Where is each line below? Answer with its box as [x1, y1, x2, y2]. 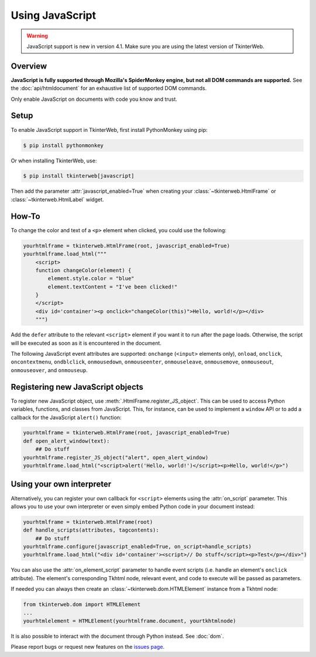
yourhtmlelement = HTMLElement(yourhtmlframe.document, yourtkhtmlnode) [23, 618, 236, 624]
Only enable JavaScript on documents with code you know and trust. [11, 96, 178, 103]
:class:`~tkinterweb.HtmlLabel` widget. [11, 196, 104, 203]
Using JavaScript [11, 9, 97, 22]
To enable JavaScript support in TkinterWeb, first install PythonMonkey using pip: [11, 126, 208, 133]
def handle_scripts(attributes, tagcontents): [23, 527, 159, 533]
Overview [11, 61, 47, 71]
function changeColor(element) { [35, 267, 132, 274]
